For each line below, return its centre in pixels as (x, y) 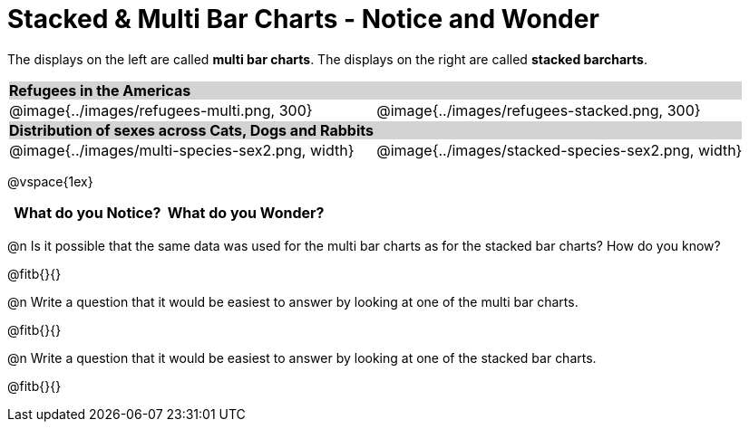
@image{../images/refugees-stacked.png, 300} (539, 110)
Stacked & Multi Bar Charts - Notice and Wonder (303, 19)
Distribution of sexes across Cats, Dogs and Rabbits (191, 130)
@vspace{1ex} (50, 181)
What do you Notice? (88, 212)
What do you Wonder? (246, 212)
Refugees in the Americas (100, 90)
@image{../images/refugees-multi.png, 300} (161, 110)
